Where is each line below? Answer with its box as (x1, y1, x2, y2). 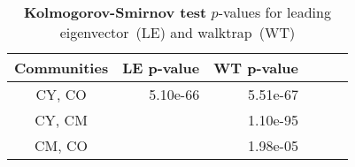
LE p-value (122, 57, 200, 78)
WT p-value (213, 57, 298, 78)
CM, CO (35, 135, 89, 156)
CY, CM (35, 110, 88, 130)
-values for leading (218, 2, 331, 22)
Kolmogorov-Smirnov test (24, 2, 207, 22)
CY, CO (35, 84, 87, 104)
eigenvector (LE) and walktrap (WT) (59, 22, 296, 42)
